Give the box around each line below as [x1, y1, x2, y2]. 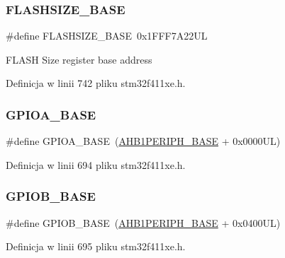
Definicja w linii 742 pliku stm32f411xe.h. [6, 76, 186, 90]
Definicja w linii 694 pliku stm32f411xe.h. [6, 157, 186, 172]
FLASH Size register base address [6, 52, 152, 66]
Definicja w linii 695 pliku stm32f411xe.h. [6, 239, 186, 254]
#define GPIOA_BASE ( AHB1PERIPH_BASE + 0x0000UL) [6, 134, 281, 148]
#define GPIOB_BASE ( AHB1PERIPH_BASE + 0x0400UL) [6, 215, 281, 230]
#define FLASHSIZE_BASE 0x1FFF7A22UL [6, 28, 208, 43]
